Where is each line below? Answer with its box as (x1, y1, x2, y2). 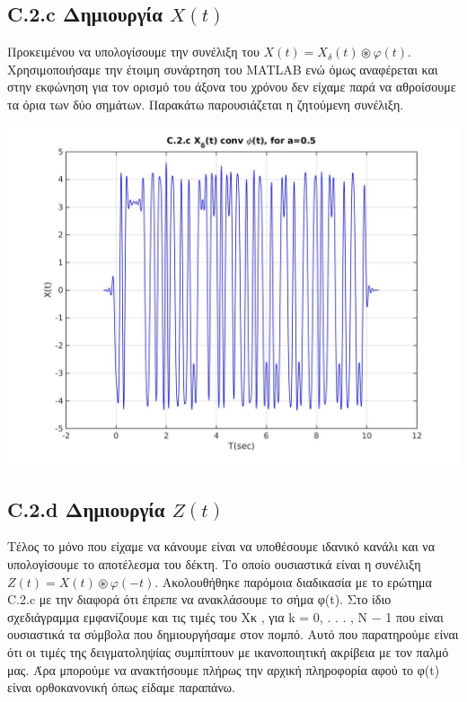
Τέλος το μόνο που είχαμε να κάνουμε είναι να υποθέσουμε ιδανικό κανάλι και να (7, 537, 435, 556)
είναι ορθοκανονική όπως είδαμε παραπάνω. (7, 678, 235, 697)
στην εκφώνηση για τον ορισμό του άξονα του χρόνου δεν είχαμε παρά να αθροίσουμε (7, 77, 456, 96)
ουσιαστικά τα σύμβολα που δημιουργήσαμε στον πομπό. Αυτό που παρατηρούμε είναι (7, 625, 459, 644)
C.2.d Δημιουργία (7, 495, 165, 522)
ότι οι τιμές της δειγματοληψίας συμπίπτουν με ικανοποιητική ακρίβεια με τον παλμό (7, 642, 449, 661)
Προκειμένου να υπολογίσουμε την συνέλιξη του (7, 42, 260, 61)
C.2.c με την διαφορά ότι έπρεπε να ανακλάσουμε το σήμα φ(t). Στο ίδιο (7, 590, 392, 609)
